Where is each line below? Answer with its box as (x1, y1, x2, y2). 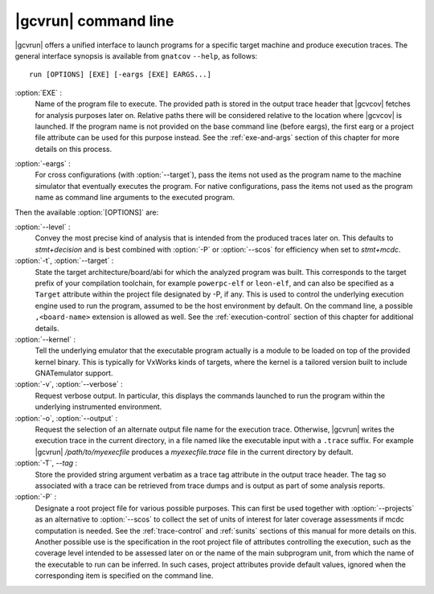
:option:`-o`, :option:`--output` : (14, 413, 118, 423)
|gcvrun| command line (14, 12, 174, 30)
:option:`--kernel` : (14, 334, 76, 344)
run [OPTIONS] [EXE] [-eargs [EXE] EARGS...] (29, 70, 212, 80)
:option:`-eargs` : (14, 159, 72, 169)
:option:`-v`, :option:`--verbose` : (14, 379, 124, 389)
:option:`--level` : (14, 222, 71, 232)
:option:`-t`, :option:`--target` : (14, 256, 114, 265)
